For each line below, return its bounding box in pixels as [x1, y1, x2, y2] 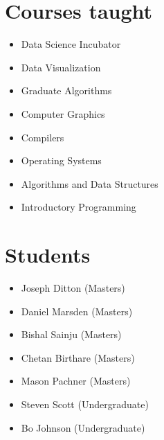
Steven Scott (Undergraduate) [21, 396, 149, 411]
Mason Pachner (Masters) [21, 373, 131, 388]
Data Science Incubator [21, 37, 121, 51]
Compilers [21, 130, 64, 144]
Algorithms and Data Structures [21, 176, 158, 191]
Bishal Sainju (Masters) [21, 327, 122, 342]
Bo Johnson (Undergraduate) [21, 420, 145, 434]
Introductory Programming [21, 200, 136, 214]
